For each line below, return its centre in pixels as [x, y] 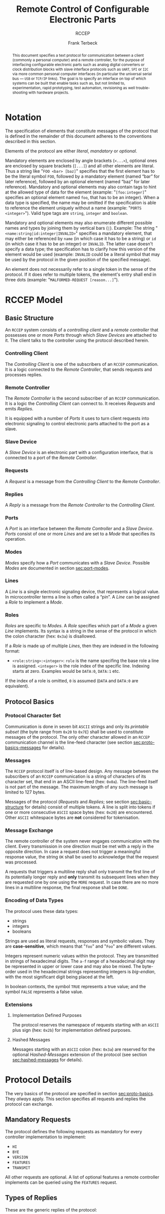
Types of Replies [31, 1198]
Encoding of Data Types [34, 901]
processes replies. [24, 374]
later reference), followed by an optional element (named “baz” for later [78, 182]
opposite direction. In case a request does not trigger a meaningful [73, 852]
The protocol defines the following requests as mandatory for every [74, 1131]
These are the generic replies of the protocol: [51, 1210]
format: [13, 651]
